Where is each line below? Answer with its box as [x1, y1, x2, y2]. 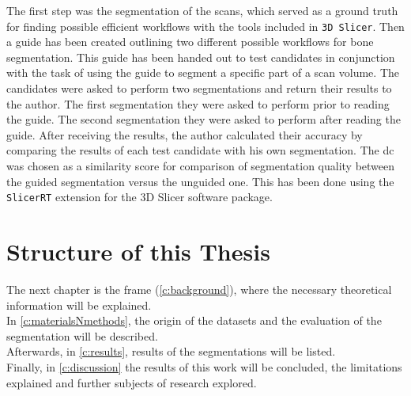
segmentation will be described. [6, 327, 158, 344]
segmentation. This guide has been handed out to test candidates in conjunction [6, 48, 395, 65]
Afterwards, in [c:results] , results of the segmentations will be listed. [6, 343, 336, 360]
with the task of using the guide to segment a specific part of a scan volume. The [6, 64, 399, 81]
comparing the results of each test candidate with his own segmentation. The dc [6, 142, 394, 158]
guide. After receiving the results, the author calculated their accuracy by [6, 126, 363, 143]
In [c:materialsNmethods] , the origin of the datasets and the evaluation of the [6, 312, 382, 329]
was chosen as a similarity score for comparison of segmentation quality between [6, 158, 395, 173]
